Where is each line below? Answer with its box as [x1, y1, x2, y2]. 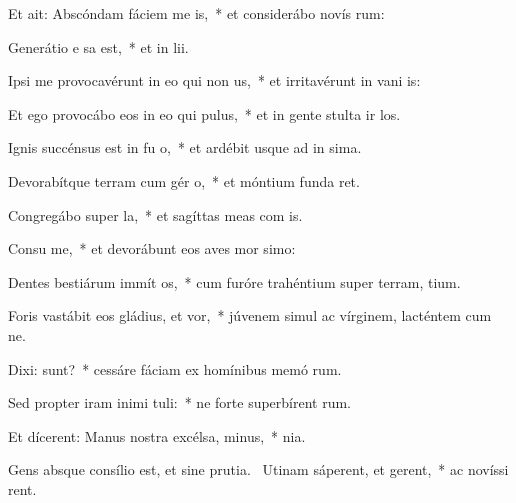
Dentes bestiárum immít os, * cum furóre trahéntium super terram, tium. [8, 271, 461, 292]
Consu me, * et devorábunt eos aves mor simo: [8, 238, 296, 259]
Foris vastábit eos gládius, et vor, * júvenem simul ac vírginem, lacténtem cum [8, 305, 492, 326]
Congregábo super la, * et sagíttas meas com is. [8, 204, 303, 225]
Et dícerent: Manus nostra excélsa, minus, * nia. [8, 425, 306, 446]
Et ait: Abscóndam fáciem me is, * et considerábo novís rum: [8, 3, 385, 23]
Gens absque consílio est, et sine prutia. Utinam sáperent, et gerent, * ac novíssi [8, 459, 509, 480]
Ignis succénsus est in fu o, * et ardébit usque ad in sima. [8, 137, 362, 158]
